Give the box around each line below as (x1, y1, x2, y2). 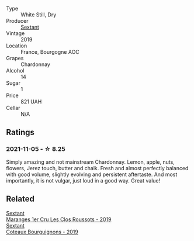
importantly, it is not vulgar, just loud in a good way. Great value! (6, 177, 161, 184)
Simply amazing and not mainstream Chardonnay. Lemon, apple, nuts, (6, 158, 175, 166)
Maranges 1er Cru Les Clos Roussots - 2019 (6, 216, 112, 223)
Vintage (6, 30, 25, 37)
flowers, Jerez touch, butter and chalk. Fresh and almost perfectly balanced (6, 164, 189, 171)
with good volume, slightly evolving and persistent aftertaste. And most (6, 171, 178, 178)
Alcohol (6, 67, 25, 74)
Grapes (6, 55, 24, 61)
